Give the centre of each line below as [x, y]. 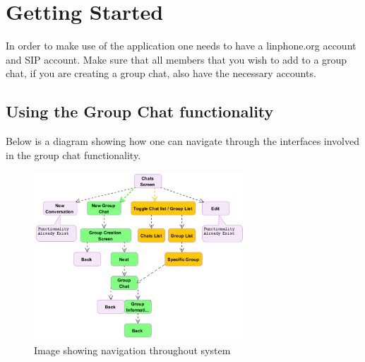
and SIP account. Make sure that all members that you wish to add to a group [176, 59]
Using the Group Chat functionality [140, 111]
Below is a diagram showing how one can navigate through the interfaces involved [183, 141]
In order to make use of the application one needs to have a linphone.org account [181, 46]
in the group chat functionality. [73, 154]
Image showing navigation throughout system [132, 350]
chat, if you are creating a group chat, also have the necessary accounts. [161, 73]
